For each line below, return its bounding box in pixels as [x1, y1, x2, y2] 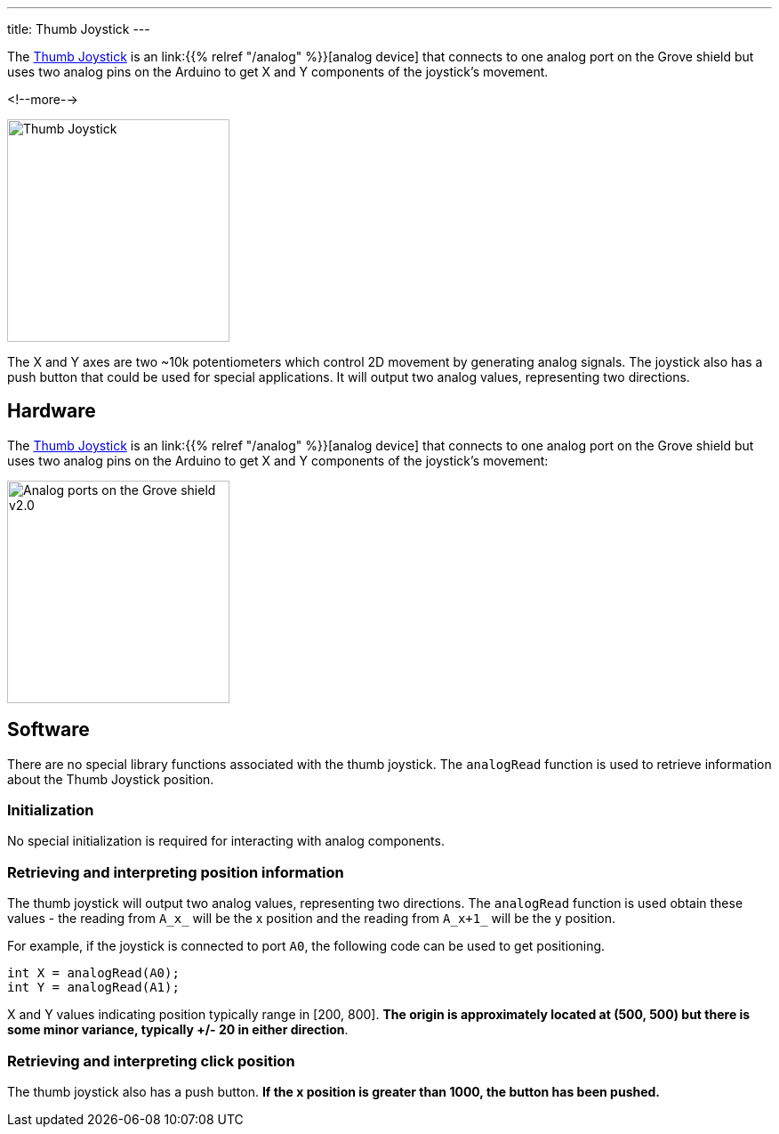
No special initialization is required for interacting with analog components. [7, 833, 445, 849]
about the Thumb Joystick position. [7, 771, 214, 787]
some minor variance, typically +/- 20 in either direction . [7, 1022, 349, 1038]
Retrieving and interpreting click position [7, 1051, 295, 1070]
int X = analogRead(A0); [7, 966, 180, 981]
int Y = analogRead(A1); [7, 980, 180, 995]
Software [7, 718, 90, 741]
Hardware [7, 400, 96, 423]
